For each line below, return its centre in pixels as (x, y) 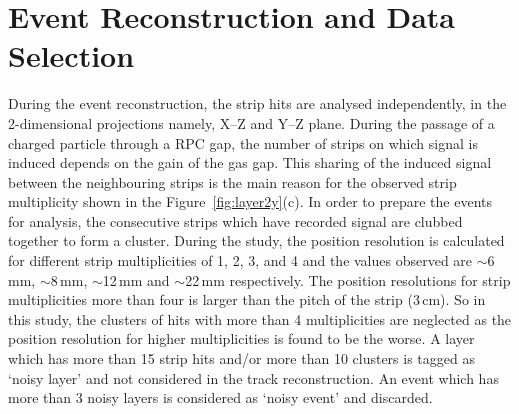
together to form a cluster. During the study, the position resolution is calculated (256, 240)
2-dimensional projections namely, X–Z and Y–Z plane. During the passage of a (251, 122)
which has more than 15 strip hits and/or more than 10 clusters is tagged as (241, 358)
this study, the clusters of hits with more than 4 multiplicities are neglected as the (260, 318)
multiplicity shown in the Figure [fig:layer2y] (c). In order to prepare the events (250, 201)
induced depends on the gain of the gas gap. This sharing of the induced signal (250, 162)
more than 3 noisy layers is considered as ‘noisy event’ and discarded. (220, 397)
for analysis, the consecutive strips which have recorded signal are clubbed (235, 220)
